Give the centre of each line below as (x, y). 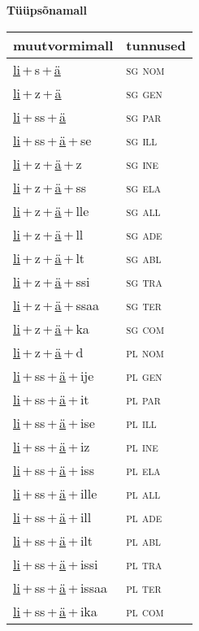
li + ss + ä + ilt (53, 540)
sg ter (144, 305)
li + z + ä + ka (51, 328)
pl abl (143, 540)
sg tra (144, 281)
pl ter (144, 587)
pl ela (143, 469)
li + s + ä (37, 69)
